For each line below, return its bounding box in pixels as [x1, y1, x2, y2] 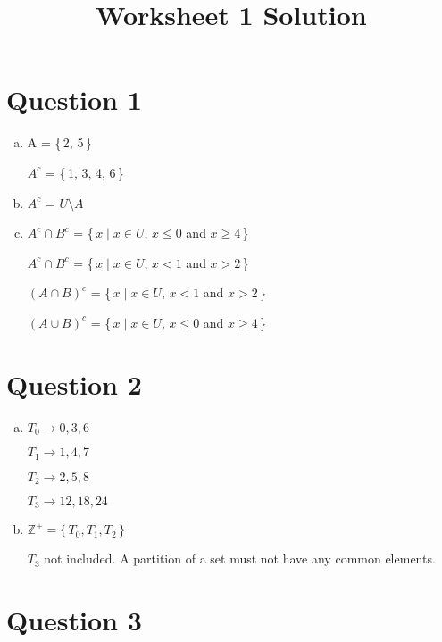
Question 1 [6, 81, 142, 118]
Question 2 [6, 365, 142, 402]
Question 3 [6, 602, 142, 638]
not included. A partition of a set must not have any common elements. [44, 549, 436, 568]
